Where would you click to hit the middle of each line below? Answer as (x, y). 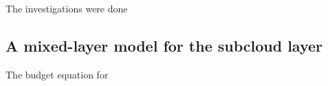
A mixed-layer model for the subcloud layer (164, 45)
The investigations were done (67, 8)
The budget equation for (57, 74)
